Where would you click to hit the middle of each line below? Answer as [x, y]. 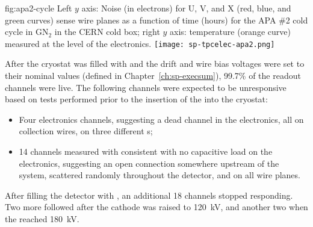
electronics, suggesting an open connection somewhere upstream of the [149, 163]
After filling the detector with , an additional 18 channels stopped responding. [149, 195]
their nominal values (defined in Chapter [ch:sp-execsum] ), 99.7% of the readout [153, 76]
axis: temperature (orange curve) [230, 32]
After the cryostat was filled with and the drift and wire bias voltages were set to [155, 64]
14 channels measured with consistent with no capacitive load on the [146, 151]
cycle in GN [27, 32]
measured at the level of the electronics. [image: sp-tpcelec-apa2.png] [140, 43]
